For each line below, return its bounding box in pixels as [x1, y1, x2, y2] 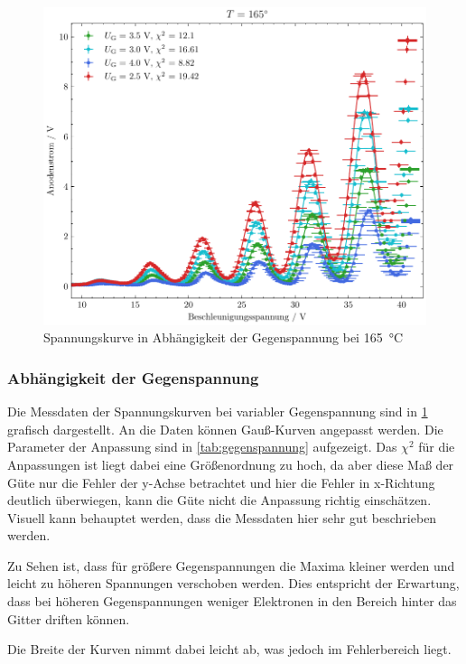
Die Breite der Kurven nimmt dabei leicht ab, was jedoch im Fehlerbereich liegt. [7, 640, 452, 659]
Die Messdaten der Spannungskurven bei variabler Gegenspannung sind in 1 [7, 402, 428, 421]
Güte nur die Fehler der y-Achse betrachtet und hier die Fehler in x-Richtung [7, 472, 435, 491]
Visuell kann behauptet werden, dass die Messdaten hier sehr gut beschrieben [7, 508, 437, 527]
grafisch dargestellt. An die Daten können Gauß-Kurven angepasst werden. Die [7, 419, 443, 438]
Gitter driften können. [7, 609, 130, 628]
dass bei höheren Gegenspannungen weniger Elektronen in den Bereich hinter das [7, 592, 457, 611]
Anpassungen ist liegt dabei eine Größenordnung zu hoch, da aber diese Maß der [7, 454, 454, 473]
